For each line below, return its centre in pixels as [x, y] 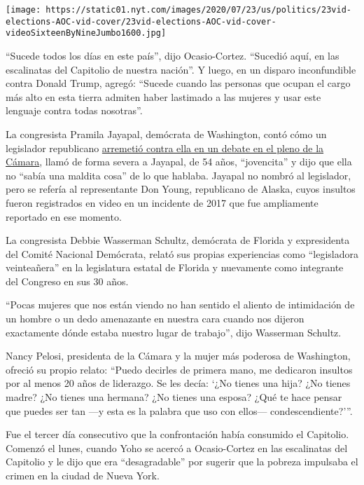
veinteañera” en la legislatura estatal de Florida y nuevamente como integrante [175, 267]
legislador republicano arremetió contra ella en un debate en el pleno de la [165, 148]
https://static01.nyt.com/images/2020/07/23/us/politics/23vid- [198, 10]
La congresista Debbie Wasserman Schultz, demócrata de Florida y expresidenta [178, 240]
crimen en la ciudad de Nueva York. [83, 475]
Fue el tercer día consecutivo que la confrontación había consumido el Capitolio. [177, 434]
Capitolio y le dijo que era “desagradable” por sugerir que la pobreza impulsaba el [182, 462]
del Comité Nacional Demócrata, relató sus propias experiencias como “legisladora [182, 253]
